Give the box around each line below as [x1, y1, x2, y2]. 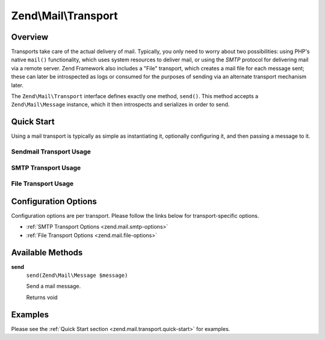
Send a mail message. [26, 283, 81, 290]
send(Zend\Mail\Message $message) [26, 271, 128, 279]
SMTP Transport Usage [11, 163, 81, 172]
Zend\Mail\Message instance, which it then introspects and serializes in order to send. [11, 101, 230, 108]
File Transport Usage [11, 179, 74, 188]
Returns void [26, 294, 58, 301]
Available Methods [11, 247, 83, 258]
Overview [11, 32, 49, 42]
